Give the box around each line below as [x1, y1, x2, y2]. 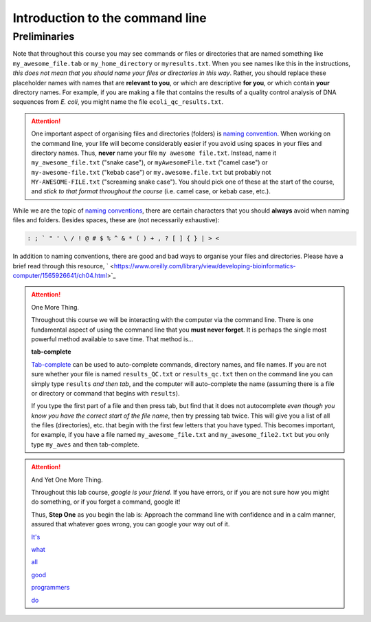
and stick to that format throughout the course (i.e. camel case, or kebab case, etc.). [31, 187, 271, 195]
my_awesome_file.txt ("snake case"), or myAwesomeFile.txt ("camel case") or [31, 158, 268, 167]
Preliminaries [12, 30, 75, 43]
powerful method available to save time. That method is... [31, 334, 194, 343]
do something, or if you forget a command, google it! [31, 497, 181, 506]
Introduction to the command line [12, 10, 207, 25]
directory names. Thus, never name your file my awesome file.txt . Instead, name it [31, 149, 277, 157]
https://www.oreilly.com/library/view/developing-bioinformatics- [113, 261, 296, 270]
